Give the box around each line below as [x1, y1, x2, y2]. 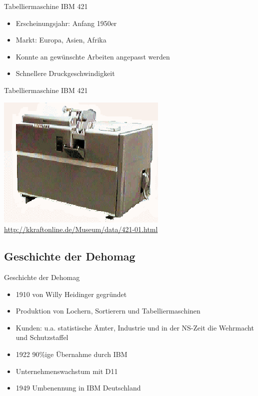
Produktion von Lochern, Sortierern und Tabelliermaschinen [15, 305, 200, 316]
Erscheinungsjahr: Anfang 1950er [15, 17, 117, 28]
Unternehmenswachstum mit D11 [15, 365, 118, 376]
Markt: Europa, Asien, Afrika [15, 34, 106, 45]
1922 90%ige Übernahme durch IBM [15, 348, 127, 359]
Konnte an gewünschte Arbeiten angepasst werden [15, 51, 170, 61]
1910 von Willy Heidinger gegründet [15, 288, 127, 299]
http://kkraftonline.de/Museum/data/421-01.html [4, 224, 158, 234]
